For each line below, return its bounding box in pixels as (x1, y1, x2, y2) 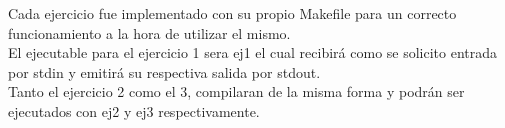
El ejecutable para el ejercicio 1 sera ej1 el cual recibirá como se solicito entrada (8, 42, 498, 63)
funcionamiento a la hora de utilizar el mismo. (8, 22, 291, 43)
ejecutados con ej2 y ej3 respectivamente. (8, 100, 260, 121)
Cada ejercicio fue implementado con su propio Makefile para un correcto (8, 3, 457, 23)
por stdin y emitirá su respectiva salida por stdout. (8, 61, 321, 82)
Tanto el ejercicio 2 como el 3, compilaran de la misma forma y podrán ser (8, 81, 465, 102)
